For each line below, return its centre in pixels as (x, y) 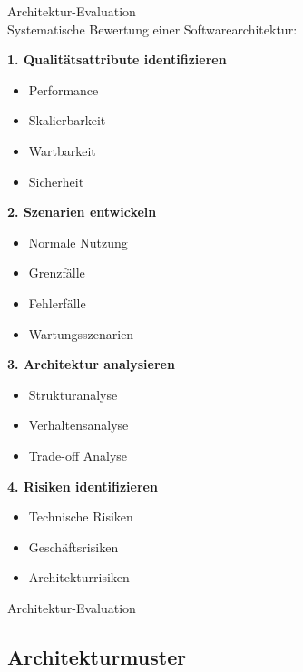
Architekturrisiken (79, 577)
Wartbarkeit (62, 150)
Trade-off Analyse (78, 455)
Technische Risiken (81, 516)
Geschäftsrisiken (73, 546)
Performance (64, 89)
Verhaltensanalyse (78, 425)
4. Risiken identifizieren (83, 486)
